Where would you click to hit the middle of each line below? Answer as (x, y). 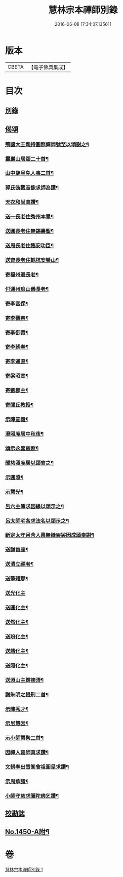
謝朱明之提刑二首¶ (27, 694)
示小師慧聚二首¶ (24, 738)
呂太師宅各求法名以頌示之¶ (37, 520)
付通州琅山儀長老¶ (27, 289)
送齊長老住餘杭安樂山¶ (32, 260)
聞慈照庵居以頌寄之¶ (30, 463)
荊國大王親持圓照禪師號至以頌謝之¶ (47, 144)
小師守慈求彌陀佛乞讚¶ (32, 796)
